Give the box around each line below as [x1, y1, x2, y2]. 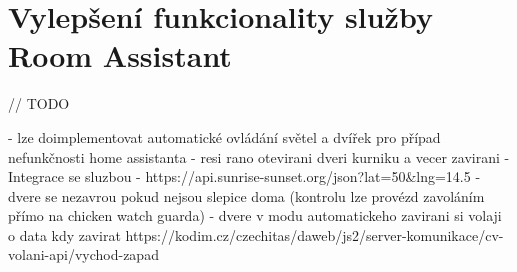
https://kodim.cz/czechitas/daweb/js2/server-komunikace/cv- [125, 224, 504, 245]
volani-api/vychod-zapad [8, 244, 159, 265]
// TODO [8, 93, 70, 114]
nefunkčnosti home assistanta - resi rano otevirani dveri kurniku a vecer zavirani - [8, 146, 510, 167]
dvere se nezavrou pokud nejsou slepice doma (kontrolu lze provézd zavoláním [8, 185, 485, 206]
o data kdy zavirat [8, 224, 121, 245]
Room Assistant [8, 35, 232, 76]
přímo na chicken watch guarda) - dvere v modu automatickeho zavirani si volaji [8, 205, 502, 226]
